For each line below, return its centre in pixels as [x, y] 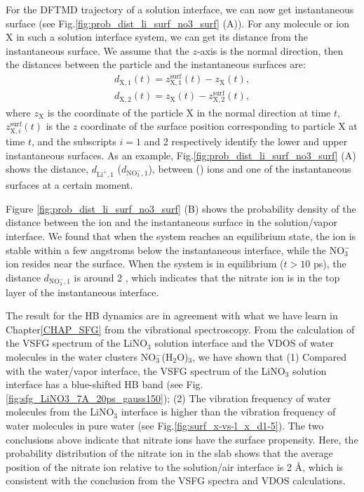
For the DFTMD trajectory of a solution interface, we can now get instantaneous [180, 9]
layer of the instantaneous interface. [82, 292]
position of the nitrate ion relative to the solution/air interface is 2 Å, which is [175, 466]
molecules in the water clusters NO [81, 356]
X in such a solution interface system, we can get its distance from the [157, 37]
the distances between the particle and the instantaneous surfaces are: [156, 64]
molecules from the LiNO [60, 412]
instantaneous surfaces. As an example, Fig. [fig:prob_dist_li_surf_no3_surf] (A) [181, 155]
